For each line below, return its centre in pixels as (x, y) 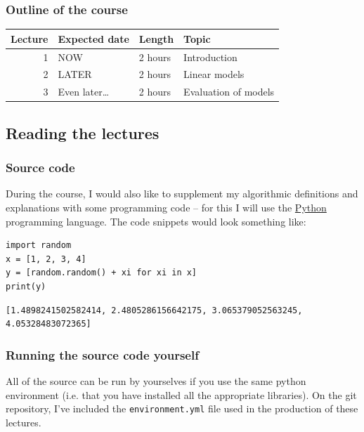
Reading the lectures (83, 132)
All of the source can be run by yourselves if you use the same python (156, 380)
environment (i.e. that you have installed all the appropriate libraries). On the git (181, 394)
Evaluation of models (229, 92)
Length (156, 38)
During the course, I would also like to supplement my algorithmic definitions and (182, 194)
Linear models (214, 74)
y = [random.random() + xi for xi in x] (102, 273)
